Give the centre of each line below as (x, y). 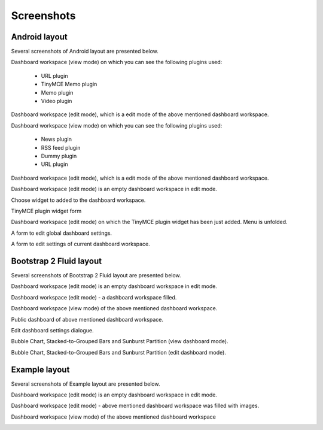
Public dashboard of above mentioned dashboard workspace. (87, 319)
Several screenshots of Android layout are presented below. (85, 52)
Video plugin (57, 101)
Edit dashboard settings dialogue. (52, 330)
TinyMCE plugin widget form (46, 211)
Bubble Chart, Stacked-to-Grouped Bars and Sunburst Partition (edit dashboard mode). (119, 352)
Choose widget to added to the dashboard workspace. (78, 200)
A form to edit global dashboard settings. (62, 233)
